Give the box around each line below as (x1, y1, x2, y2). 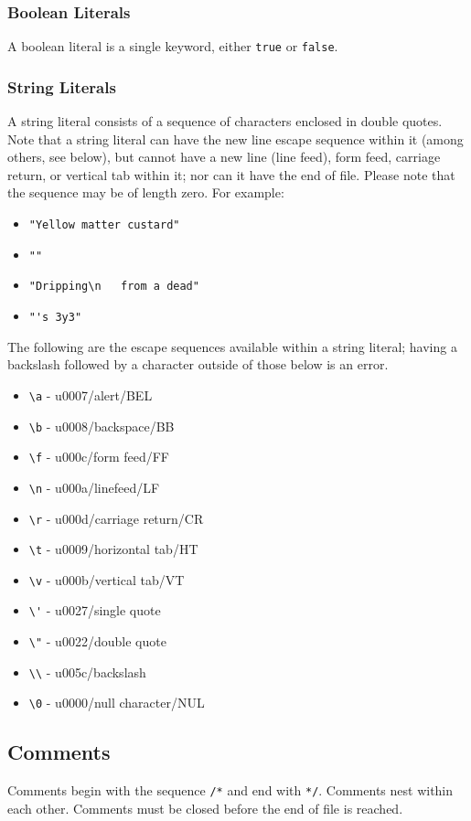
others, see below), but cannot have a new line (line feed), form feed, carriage (7, 147, 441, 166)
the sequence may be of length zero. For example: (7, 183, 284, 202)
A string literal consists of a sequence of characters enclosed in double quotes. (7, 112, 443, 131)
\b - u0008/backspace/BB (28, 416, 175, 435)
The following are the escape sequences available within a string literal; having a (7, 336, 457, 356)
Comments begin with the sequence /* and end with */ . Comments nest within (7, 781, 454, 800)
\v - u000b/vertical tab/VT (28, 570, 185, 589)
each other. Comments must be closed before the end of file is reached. (7, 798, 403, 817)
